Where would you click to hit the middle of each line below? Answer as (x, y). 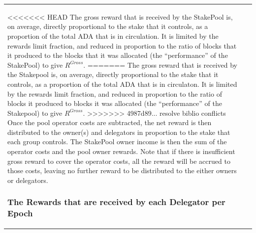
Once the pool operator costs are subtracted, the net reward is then (110, 122)
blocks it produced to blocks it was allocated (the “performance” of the (115, 103)
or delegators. (28, 180)
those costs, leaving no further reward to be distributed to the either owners (122, 170)
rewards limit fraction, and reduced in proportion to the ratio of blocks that (122, 45)
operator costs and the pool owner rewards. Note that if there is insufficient (121, 151)
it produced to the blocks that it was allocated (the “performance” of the (118, 55)
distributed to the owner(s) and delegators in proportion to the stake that (119, 132)
